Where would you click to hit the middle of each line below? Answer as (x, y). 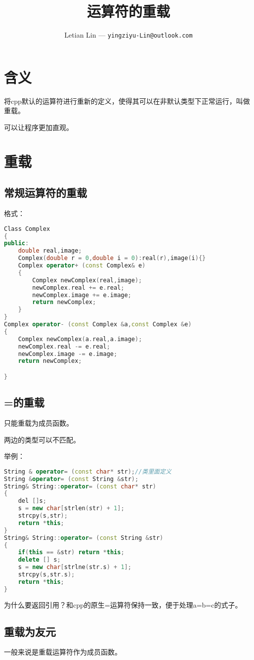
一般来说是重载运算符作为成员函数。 (63, 652)
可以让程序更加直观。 (39, 127)
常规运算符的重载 (45, 193)
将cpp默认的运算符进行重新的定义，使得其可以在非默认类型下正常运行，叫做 (127, 101)
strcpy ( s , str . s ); (46, 575)
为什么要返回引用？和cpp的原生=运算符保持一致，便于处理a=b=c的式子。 (123, 604)
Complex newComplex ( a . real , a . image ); (80, 339)
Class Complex (27, 229)
